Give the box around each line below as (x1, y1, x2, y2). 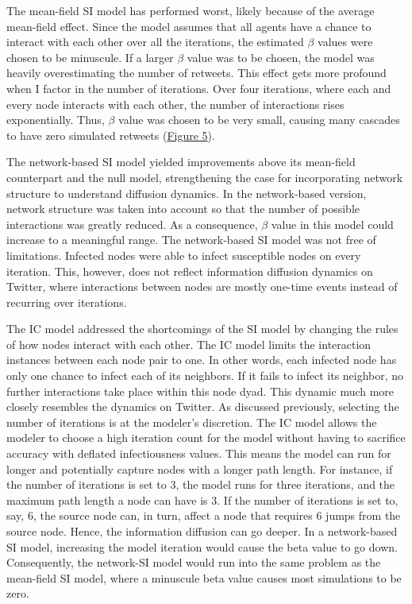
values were (318, 33, 373, 50)
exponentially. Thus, (6, 111, 105, 128)
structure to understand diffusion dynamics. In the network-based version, (6, 184, 367, 201)
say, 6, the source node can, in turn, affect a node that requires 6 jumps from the (6, 507, 401, 524)
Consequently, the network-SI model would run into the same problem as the (6, 554, 381, 571)
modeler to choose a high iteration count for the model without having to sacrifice (6, 429, 406, 446)
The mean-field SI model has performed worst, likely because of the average (6, 2, 375, 18)
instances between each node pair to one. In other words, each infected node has (6, 351, 397, 368)
